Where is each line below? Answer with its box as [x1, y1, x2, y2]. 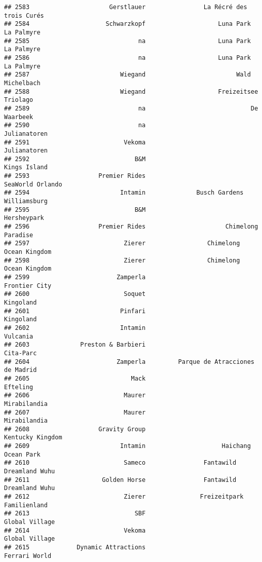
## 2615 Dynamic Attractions [4, 544, 146, 551]
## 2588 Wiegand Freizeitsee [4, 88, 258, 95]
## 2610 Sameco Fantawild [4, 459, 237, 467]
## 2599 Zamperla [4, 274, 146, 281]
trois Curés [4, 12, 44, 19]
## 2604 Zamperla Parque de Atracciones [4, 358, 254, 365]
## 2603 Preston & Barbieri [4, 341, 146, 349]
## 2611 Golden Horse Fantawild [4, 476, 237, 483]
